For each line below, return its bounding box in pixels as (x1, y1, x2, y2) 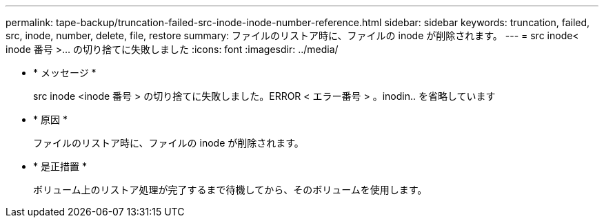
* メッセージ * (33, 67, 97, 78)
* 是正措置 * (33, 160, 87, 172)
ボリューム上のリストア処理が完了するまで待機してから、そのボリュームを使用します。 (33, 184, 427, 195)
